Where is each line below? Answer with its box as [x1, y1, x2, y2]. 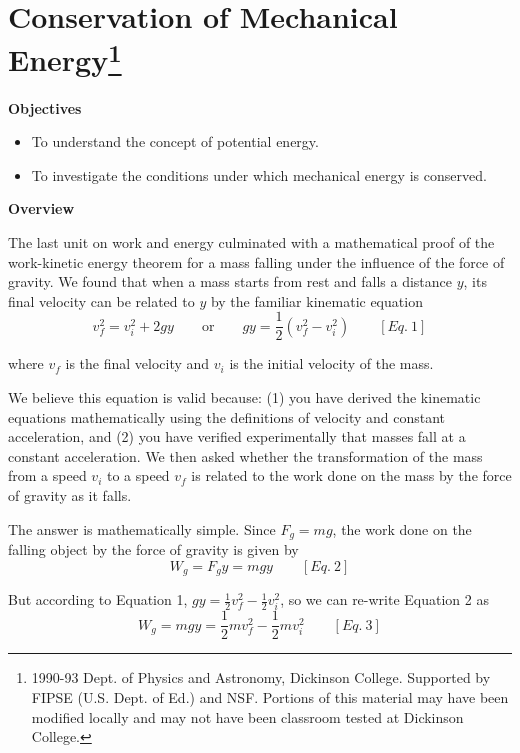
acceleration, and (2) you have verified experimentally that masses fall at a [8, 426, 466, 447]
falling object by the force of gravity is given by [8, 539, 299, 560]
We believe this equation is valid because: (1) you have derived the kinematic [8, 387, 481, 408]
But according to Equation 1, [8, 589, 188, 610]
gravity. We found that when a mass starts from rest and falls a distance [8, 271, 453, 292]
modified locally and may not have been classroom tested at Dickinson [31, 706, 464, 727]
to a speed [106, 465, 170, 486]
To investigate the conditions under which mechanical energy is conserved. [31, 164, 487, 185]
